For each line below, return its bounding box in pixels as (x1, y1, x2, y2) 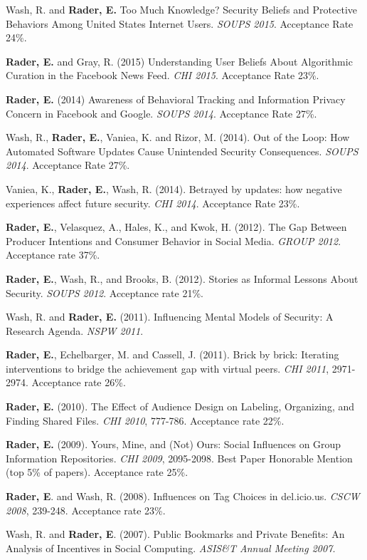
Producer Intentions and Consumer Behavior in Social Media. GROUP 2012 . (6, 233, 341, 248)
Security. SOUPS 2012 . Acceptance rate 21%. (6, 285, 204, 300)
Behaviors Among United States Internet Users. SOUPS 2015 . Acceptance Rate (6, 16, 353, 31)
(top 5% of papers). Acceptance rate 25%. (6, 465, 188, 479)
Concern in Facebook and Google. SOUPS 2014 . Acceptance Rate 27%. (6, 105, 317, 120)
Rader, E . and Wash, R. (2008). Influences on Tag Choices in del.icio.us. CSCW (6, 489, 360, 504)
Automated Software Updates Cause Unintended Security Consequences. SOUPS (6, 143, 358, 158)
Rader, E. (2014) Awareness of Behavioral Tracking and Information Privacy (6, 91, 346, 106)
